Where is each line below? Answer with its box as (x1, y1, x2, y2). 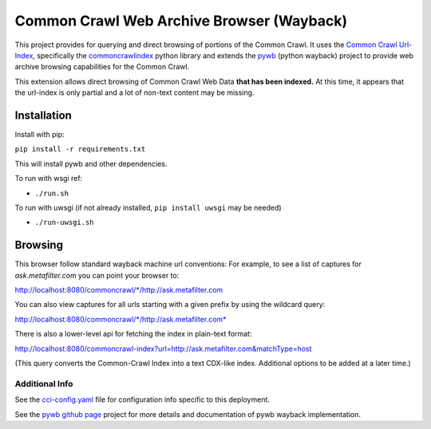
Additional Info (14, 378, 73, 389)
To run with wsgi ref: (14, 174, 83, 183)
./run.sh (34, 188, 69, 198)
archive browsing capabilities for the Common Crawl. (14, 62, 190, 72)
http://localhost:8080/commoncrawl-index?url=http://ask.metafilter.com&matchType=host (14, 344, 312, 353)
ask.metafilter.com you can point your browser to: (14, 270, 180, 280)
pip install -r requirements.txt (14, 144, 146, 154)
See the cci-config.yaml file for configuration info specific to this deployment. (14, 395, 271, 404)
